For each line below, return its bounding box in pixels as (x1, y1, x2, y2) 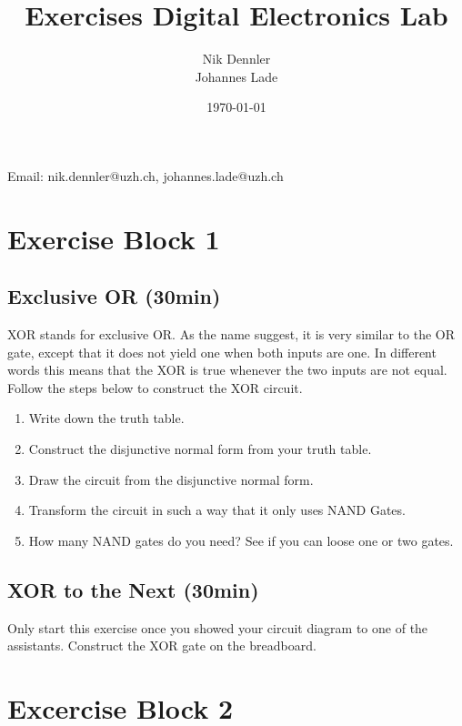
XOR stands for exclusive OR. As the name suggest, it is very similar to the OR (7, 325, 456, 344)
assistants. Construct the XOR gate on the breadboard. (7, 636, 316, 655)
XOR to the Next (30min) (7, 575, 259, 603)
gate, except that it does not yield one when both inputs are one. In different (7, 342, 437, 361)
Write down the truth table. (28, 408, 185, 428)
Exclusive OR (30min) (7, 282, 221, 310)
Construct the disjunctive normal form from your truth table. (28, 439, 372, 459)
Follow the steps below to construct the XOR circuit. (7, 378, 303, 397)
